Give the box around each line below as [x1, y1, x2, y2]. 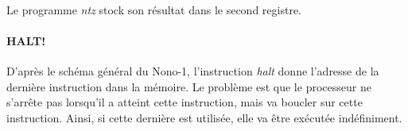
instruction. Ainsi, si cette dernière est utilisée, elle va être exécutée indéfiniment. [6, 109, 402, 125]
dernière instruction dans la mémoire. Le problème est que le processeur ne [6, 78, 371, 94]
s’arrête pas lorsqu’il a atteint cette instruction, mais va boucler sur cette [6, 94, 363, 110]
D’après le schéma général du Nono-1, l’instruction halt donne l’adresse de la [6, 62, 379, 79]
